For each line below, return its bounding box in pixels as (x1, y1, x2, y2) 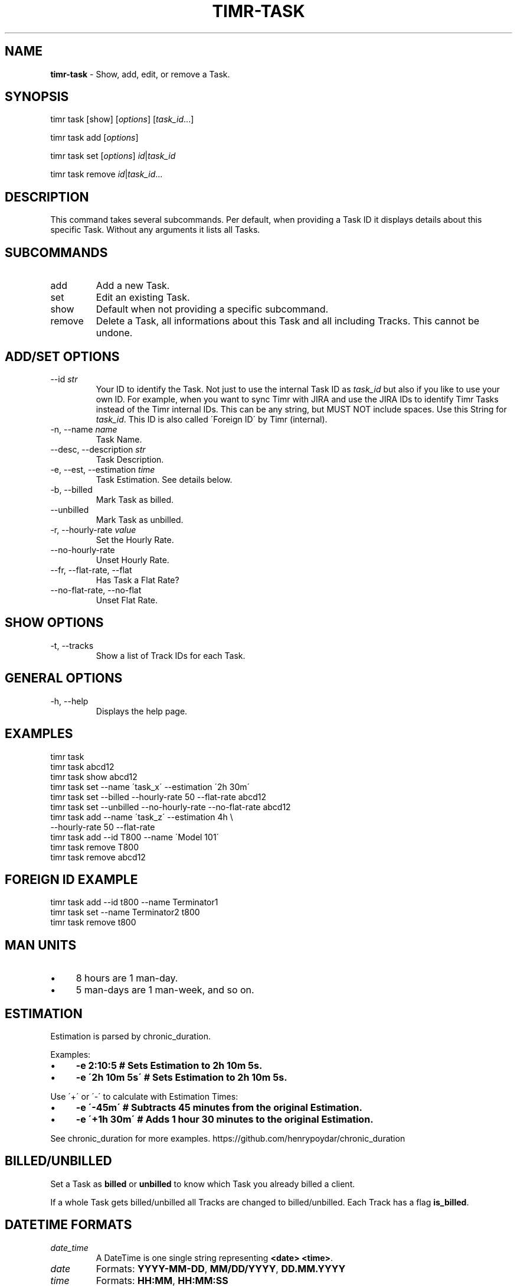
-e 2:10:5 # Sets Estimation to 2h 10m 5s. (76, 1059, 263, 1072)
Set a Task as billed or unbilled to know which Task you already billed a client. (50, 1178, 355, 1189)
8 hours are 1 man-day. (76, 972, 178, 984)
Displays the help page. (96, 706, 188, 716)
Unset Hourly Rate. (96, 554, 169, 565)
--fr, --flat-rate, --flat (50, 564, 132, 575)
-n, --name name (50, 424, 117, 434)
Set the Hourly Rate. (96, 534, 174, 545)
